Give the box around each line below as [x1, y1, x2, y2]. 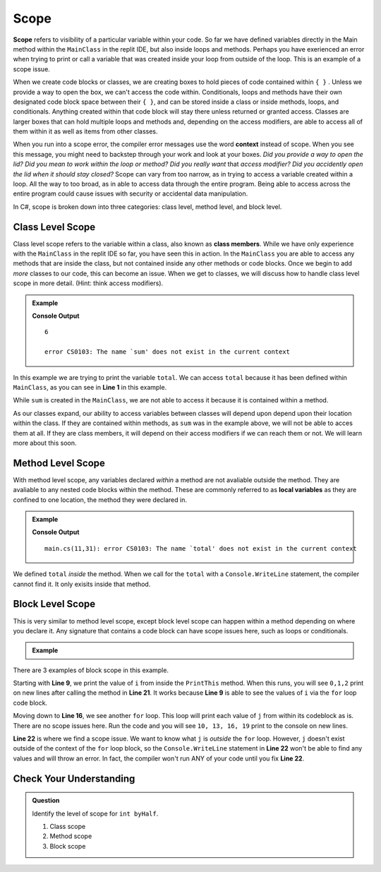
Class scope [49, 822, 86, 830]
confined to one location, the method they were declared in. [13, 495, 187, 504]
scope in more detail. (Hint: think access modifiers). [13, 279, 164, 287]
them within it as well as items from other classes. [13, 127, 158, 136]
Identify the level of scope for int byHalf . [32, 809, 159, 818]
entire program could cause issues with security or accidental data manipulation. [13, 189, 248, 198]
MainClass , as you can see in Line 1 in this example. [13, 383, 167, 391]
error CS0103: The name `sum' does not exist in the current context [44, 348, 291, 356]
